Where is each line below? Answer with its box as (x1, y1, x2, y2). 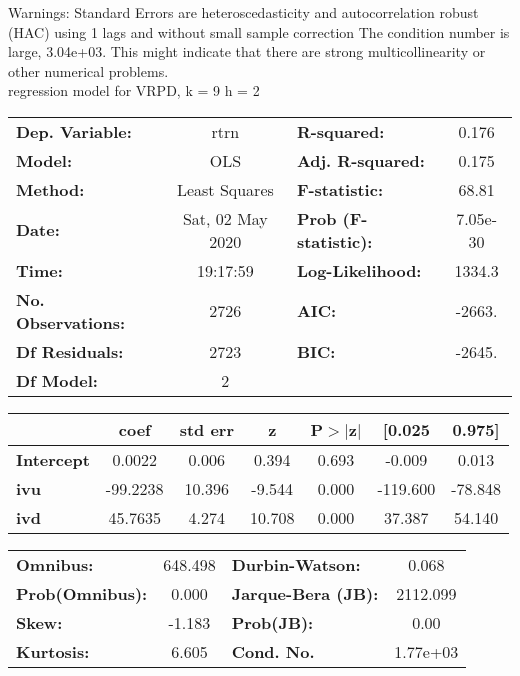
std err (179, 417, 234, 441)
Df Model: (16, 368, 98, 392)
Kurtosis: (16, 639, 90, 663)
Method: (16, 177, 85, 201)
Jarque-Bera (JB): (231, 581, 379, 605)
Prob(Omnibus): (16, 581, 148, 605)
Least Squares (176, 177, 274, 201)
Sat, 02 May (182, 206, 268, 230)
